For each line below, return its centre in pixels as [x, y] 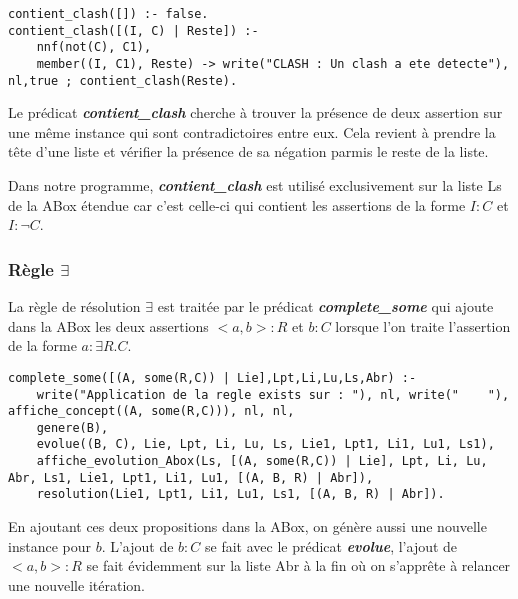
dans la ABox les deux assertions [108, 325]
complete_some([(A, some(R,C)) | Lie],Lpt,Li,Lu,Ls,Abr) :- [212, 377]
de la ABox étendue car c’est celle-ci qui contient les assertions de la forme [237, 204]
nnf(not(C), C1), [94, 47]
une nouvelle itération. [76, 584]
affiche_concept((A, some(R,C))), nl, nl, [151, 411]
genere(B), [72, 427]
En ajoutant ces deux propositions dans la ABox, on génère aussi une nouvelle [247, 526]
